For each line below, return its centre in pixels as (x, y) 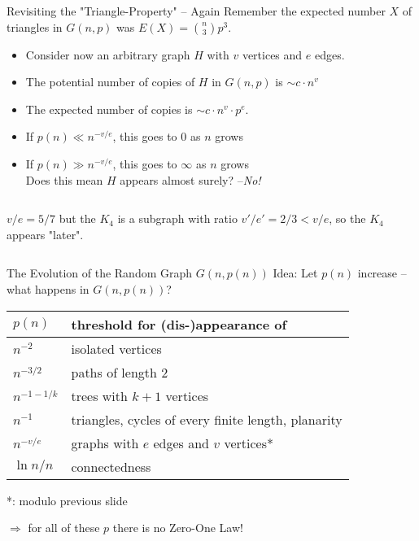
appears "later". (45, 234)
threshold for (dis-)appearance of (179, 324)
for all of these (64, 528)
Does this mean (64, 179)
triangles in (35, 26)
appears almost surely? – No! (190, 179)
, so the (347, 218)
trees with (99, 395)
